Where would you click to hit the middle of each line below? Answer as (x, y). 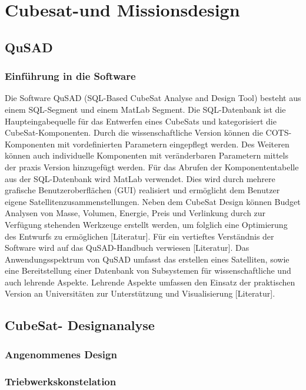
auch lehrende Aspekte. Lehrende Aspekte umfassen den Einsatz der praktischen (150, 282)
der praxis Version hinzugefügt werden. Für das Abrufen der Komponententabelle (152, 167)
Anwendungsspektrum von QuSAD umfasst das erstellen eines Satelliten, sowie (147, 259)
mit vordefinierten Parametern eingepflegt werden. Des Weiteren (173, 144)
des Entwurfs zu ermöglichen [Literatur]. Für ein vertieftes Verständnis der (139, 236)
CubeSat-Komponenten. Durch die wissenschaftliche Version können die (134, 132)
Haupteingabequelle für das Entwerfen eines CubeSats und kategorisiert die (141, 121)
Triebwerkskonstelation (61, 381)
